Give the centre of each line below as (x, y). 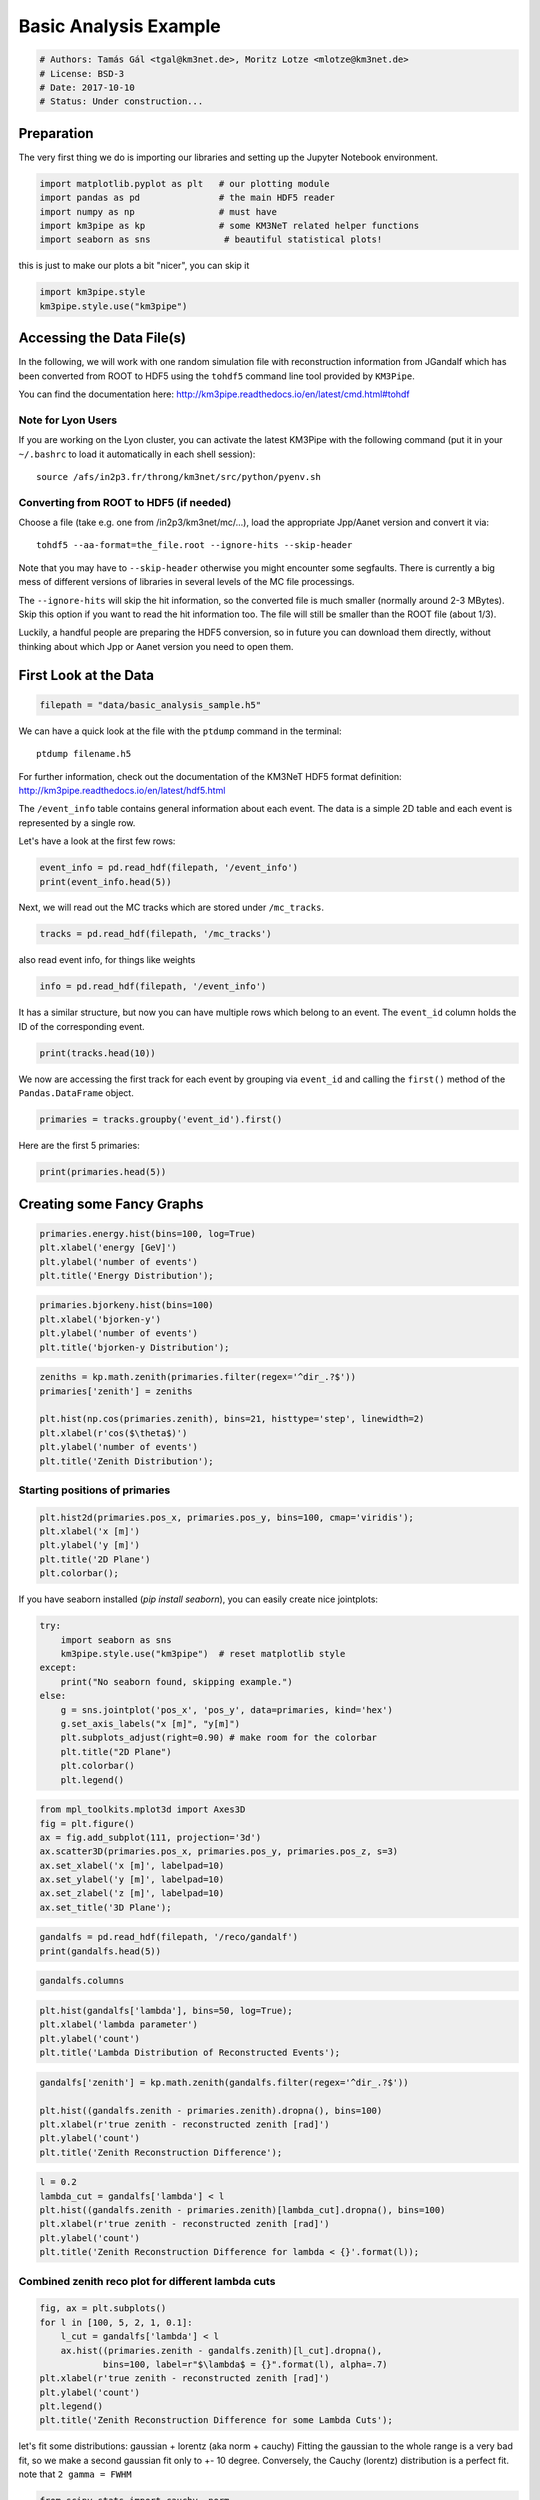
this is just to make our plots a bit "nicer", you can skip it (134, 266)
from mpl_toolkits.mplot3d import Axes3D (142, 1809)
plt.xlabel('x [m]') (89, 1531)
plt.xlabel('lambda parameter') (119, 2024)
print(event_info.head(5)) (105, 881)
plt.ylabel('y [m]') (89, 1545)
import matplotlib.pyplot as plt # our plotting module (184, 183)
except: (58, 1668)
